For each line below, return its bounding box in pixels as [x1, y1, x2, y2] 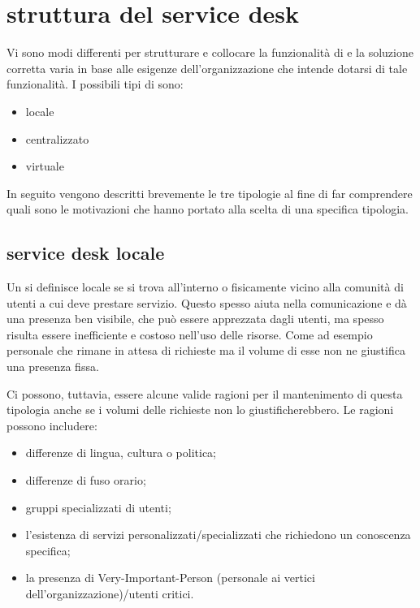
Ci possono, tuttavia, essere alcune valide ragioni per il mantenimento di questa [6, 385, 403, 402]
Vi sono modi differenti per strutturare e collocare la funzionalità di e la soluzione [6, 44, 414, 61]
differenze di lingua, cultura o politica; [25, 444, 217, 461]
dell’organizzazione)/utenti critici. [25, 584, 194, 602]
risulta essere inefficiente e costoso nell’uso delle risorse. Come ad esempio [6, 326, 373, 343]
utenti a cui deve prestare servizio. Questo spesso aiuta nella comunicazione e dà [6, 294, 407, 311]
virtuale [25, 157, 64, 175]
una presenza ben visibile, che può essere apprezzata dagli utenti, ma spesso [6, 310, 384, 327]
